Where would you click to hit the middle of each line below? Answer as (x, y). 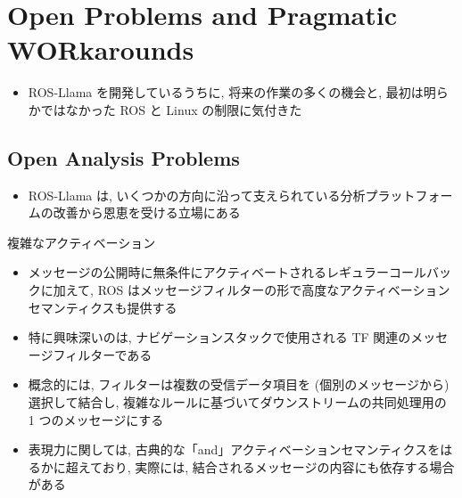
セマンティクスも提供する (103, 307)
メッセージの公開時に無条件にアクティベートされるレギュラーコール (227, 272)
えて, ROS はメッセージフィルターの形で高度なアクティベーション (258, 290)
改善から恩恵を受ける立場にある (147, 212)
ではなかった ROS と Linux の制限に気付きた (171, 109)
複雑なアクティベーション (82, 242)
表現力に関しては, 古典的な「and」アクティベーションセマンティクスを (234, 449)
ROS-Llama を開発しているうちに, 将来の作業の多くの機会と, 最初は (226, 92)
